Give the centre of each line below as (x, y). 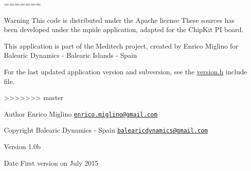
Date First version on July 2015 (51, 162)
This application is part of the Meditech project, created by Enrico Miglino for (121, 45)
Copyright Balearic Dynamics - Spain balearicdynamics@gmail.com (106, 130)
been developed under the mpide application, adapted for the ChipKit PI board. (124, 29)
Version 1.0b (22, 146)
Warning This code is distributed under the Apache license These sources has (119, 20)
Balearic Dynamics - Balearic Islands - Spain (71, 55)
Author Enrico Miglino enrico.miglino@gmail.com (81, 113)
